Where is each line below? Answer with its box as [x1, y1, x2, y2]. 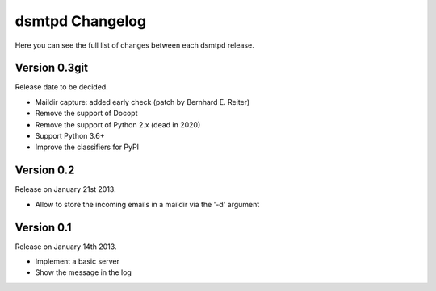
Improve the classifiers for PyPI [35, 142, 140, 152]
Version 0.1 [15, 220, 72, 234]
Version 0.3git [15, 61, 89, 75]
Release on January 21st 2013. [15, 185, 116, 194]
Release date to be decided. [15, 82, 108, 92]
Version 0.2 [15, 164, 75, 177]
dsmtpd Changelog [15, 12, 147, 30]
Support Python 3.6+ [35, 131, 105, 141]
